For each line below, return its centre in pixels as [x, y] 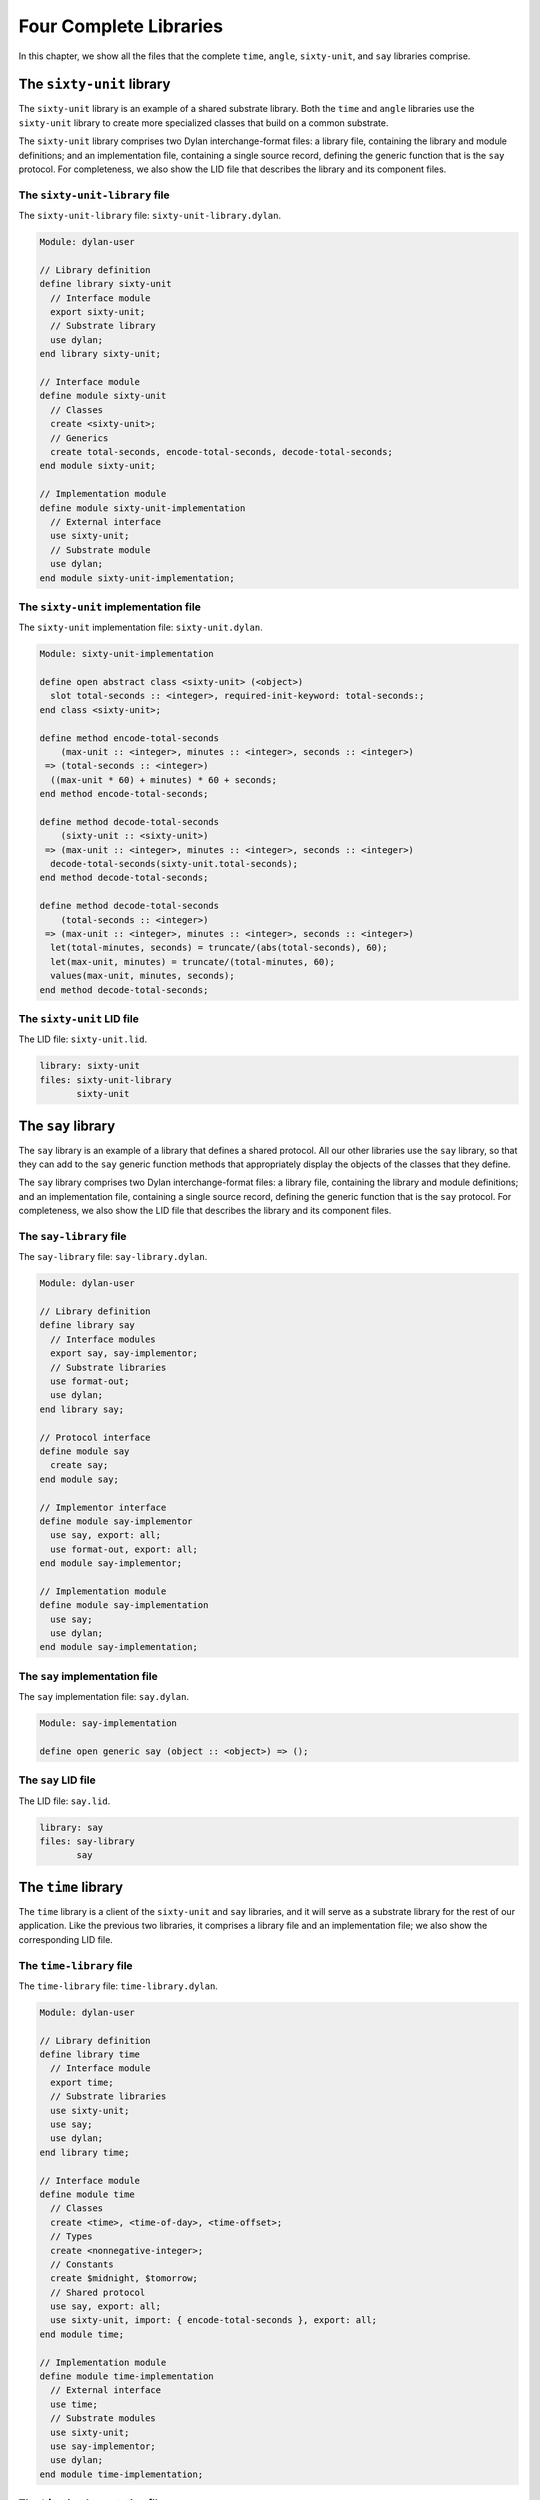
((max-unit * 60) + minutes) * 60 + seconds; [163, 779]
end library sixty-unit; [100, 354]
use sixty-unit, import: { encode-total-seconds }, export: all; [214, 2320]
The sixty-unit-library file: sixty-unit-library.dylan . [150, 216]
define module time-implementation [126, 2376]
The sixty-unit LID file [78, 1018]
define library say [87, 1325]
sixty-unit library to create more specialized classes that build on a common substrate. [203, 122]
